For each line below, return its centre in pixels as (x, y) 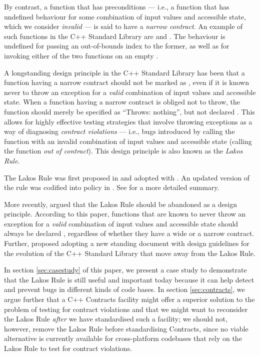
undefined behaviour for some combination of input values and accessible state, (125, 16)
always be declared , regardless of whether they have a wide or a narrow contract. (129, 233)
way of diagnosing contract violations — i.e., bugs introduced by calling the (119, 131)
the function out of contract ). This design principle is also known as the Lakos (123, 151)
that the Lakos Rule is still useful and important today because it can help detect (129, 279)
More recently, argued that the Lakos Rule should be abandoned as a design (120, 204)
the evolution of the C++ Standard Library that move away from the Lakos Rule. (130, 253)
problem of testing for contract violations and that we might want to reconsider (126, 309)
